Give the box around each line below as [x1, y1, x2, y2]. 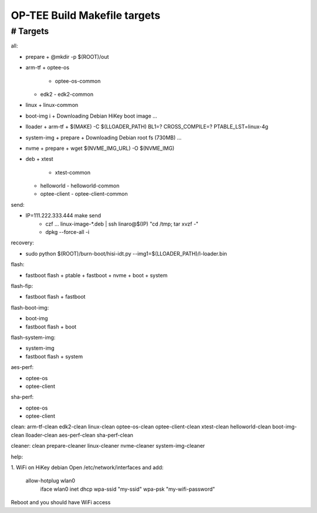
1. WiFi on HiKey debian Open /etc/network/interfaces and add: [11, 464, 164, 471]
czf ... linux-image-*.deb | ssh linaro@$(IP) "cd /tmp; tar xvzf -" [45, 220, 199, 227]
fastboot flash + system [25, 353, 83, 360]
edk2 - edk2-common [40, 90, 94, 98]
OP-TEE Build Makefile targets [11, 9, 161, 22]
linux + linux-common [25, 102, 79, 109]
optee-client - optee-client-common [40, 190, 128, 197]
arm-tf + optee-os [25, 64, 70, 71]
